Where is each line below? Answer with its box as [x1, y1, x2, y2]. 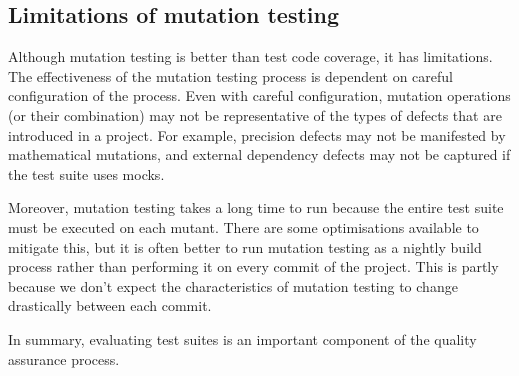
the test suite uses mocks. [8, 163, 165, 184]
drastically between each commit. [8, 295, 212, 316]
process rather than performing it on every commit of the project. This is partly [8, 256, 499, 277]
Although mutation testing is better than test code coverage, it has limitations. [8, 46, 493, 67]
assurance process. [8, 348, 120, 369]
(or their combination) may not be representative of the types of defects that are [8, 104, 502, 125]
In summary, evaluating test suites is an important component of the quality [8, 328, 477, 349]
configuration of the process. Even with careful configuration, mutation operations [8, 85, 511, 106]
